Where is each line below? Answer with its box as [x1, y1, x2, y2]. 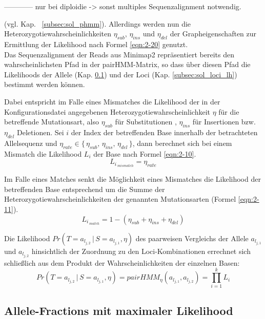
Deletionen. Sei [17, 126, 64, 137]
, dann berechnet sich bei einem [132, 137, 232, 148]
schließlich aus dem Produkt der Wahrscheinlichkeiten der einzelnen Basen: [4, 257, 240, 268]
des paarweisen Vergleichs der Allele [135, 232, 249, 243]
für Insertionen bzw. [192, 116, 256, 127]
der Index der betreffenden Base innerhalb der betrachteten [71, 126, 258, 137]
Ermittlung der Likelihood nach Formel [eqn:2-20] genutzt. [4, 38, 188, 49]
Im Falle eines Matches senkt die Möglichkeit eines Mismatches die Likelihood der [4, 174, 261, 184]
